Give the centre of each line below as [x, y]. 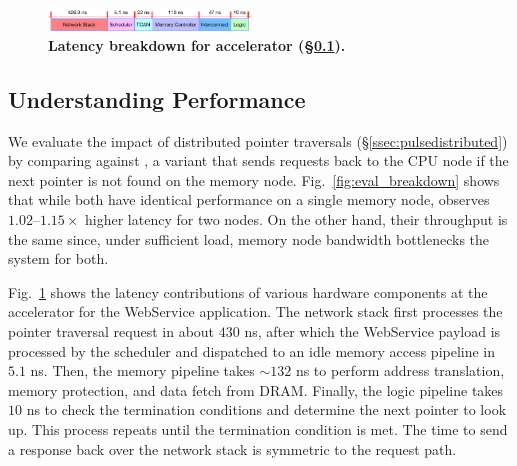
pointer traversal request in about [111, 331]
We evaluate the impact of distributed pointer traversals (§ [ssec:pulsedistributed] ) [258, 140]
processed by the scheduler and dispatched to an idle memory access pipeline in [252, 350]
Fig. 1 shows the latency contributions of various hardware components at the [248, 291]
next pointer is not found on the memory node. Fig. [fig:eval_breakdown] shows [254, 179]
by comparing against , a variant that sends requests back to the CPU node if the [258, 160]
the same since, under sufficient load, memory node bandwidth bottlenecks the [249, 238]
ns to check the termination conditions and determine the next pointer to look [266, 409]
